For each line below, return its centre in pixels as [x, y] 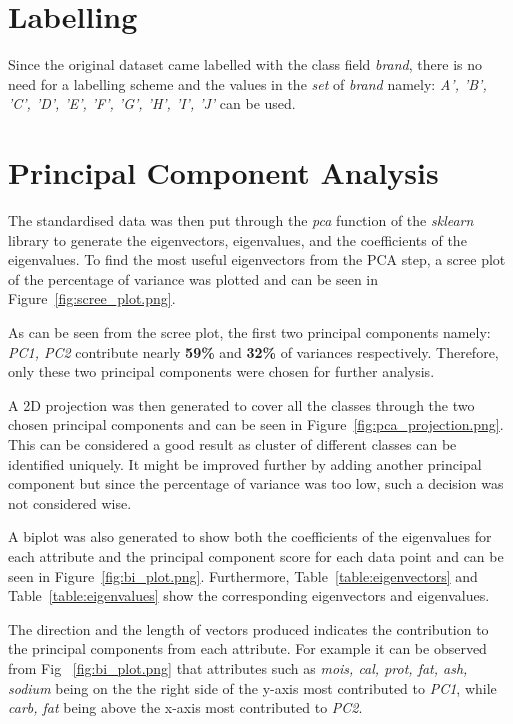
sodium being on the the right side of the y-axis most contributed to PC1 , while [252, 687]
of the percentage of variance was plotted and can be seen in [193, 278]
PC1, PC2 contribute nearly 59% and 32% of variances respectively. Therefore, [253, 351]
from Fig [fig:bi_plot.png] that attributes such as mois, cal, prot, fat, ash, [238, 667]
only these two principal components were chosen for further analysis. [221, 371]
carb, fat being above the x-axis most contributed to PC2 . [185, 707]
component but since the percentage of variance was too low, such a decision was [256, 483]
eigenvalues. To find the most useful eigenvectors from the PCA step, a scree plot [257, 259]
